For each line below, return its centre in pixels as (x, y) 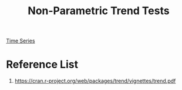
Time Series (21, 41)
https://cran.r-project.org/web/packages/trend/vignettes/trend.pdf (95, 81)
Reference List (42, 64)
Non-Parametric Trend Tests (99, 11)
